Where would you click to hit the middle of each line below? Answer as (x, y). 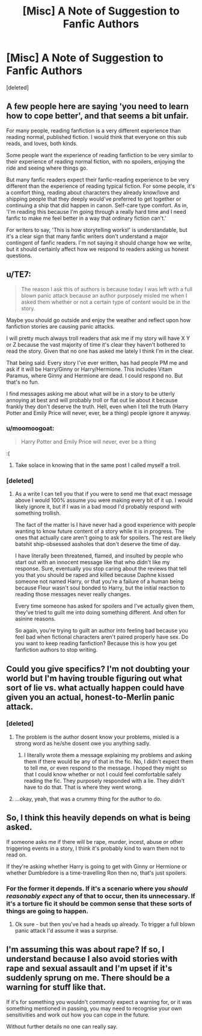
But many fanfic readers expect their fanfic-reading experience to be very (98, 179)
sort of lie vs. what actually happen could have (95, 688)
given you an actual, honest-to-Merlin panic (90, 697)
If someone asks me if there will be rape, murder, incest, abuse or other (95, 841)
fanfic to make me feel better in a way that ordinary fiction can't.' (86, 218)
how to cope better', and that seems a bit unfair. (97, 116)
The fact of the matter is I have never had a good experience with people (105, 525)
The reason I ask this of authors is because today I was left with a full (106, 289)
